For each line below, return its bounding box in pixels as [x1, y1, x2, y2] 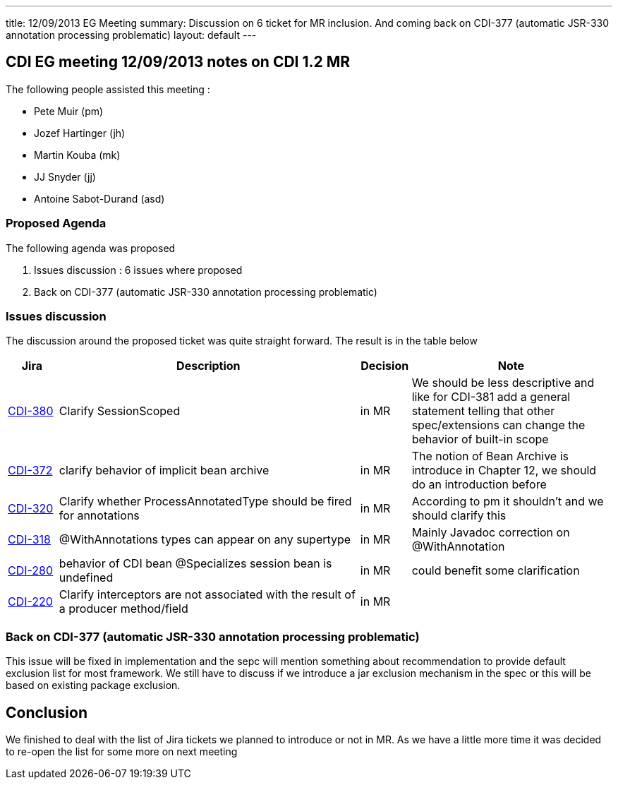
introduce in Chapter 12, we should [411, 463, 597, 478]
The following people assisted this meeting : [6, 83, 210, 95]
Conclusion [6, 703, 88, 721]
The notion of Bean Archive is [411, 449, 569, 464]
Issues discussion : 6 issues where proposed [34, 263, 243, 276]
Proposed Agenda [6, 216, 107, 231]
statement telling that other [411, 404, 555, 419]
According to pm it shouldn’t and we [411, 494, 604, 509]
